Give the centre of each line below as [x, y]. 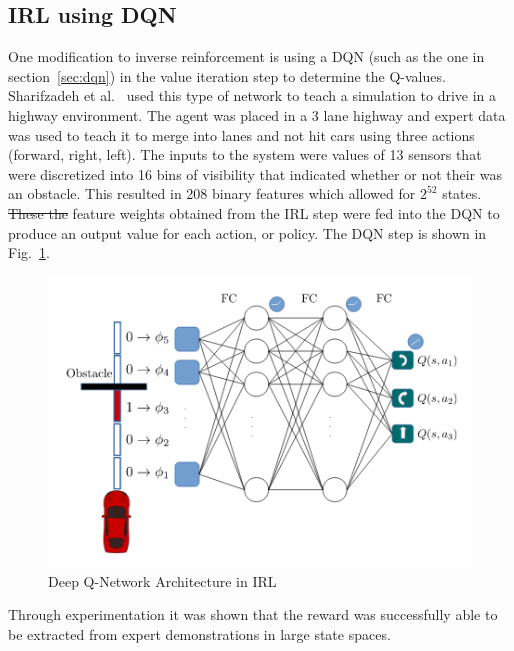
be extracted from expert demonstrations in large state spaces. [199, 633]
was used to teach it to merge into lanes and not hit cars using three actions [241, 134]
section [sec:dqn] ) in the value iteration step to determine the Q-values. [227, 75]
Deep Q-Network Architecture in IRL [162, 580]
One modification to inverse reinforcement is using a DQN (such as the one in [246, 56]
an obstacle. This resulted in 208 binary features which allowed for [212, 193]
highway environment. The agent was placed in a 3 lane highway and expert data [257, 114]
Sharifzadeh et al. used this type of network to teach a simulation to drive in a [252, 95]
